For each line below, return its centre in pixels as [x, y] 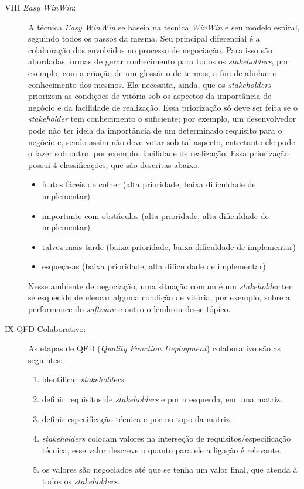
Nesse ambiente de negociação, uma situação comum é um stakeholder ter [160, 285]
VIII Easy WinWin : [40, 7]
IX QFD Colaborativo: [45, 328]
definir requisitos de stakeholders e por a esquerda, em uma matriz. [162, 399]
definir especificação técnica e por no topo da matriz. [137, 418]
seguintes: [45, 359]
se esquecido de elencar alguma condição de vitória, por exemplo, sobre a [159, 297]
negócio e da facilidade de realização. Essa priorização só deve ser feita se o [163, 107]
